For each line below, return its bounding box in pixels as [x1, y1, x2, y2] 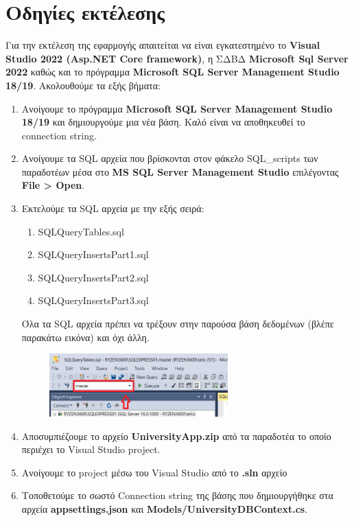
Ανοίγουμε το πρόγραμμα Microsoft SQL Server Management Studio [21, 101, 333, 115]
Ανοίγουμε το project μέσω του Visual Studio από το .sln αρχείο [21, 465, 287, 479]
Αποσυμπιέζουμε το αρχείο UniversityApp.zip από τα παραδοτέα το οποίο [21, 428, 331, 443]
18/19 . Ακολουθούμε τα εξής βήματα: [5, 78, 161, 92]
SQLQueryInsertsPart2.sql [38, 270, 149, 284]
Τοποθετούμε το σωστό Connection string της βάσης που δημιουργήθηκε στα [21, 488, 333, 502]
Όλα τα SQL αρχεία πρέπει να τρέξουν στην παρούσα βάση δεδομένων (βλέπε [21, 316, 334, 331]
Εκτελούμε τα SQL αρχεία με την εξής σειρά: [21, 201, 204, 216]
